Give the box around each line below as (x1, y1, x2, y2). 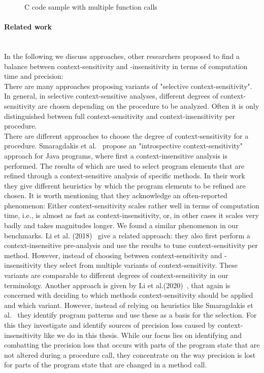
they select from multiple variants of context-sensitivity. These (44, 260, 238, 270)
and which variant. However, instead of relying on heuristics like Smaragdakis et (4, 299, 253, 310)
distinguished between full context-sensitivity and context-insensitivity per (4, 110, 236, 121)
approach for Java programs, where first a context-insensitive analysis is (4, 150, 228, 161)
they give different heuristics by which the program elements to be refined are (4, 180, 246, 191)
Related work (4, 21, 52, 32)
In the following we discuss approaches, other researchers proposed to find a (4, 50, 240, 61)
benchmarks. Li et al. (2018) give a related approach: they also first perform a (4, 230, 250, 240)
